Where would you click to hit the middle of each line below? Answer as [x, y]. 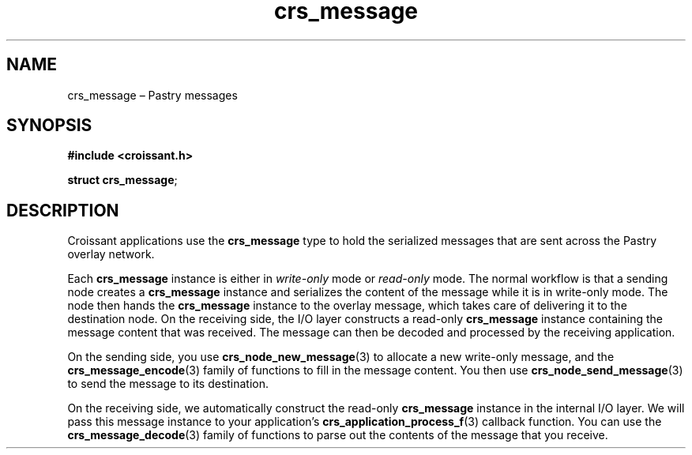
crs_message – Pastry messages [152, 95]
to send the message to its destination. [168, 384]
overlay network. [111, 254]
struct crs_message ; [122, 180]
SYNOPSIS [49, 126]
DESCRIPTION [63, 210]
